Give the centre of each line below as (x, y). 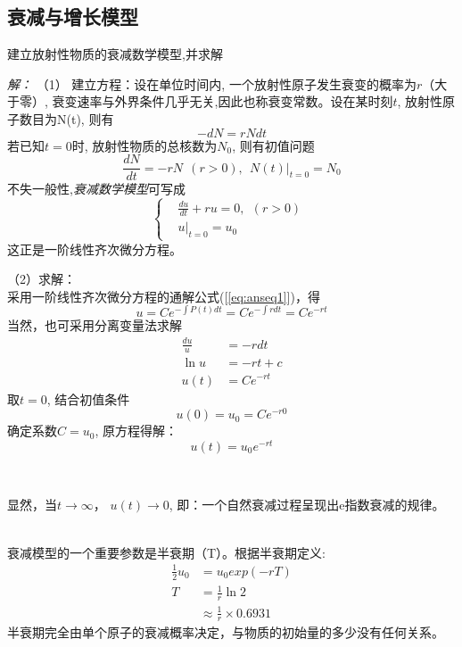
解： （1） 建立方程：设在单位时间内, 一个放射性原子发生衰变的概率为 (212, 83)
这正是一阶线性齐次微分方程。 (95, 249)
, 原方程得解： (136, 431)
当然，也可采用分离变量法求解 (95, 325)
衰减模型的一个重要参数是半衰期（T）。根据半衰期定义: (166, 552)
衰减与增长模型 (73, 17)
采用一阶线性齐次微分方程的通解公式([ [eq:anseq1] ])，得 (164, 296)
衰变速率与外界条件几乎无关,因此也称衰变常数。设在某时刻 (223, 101)
